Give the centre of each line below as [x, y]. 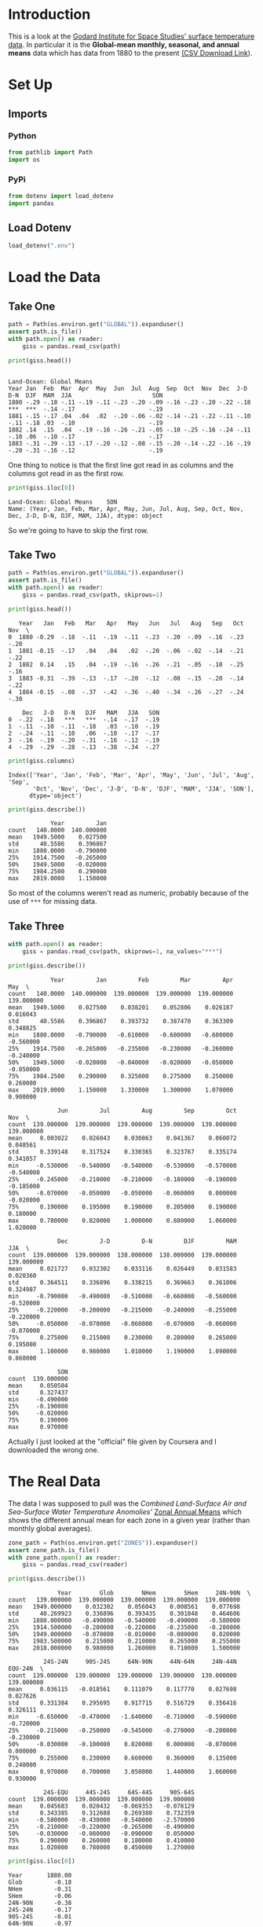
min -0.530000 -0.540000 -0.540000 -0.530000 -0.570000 [122, 1165]
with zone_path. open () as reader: [65, 1558]
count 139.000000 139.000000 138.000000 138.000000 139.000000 [122, 1255]
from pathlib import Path [50, 152]
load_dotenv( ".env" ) [42, 246]
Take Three [37, 926]
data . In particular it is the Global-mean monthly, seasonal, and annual [124, 44]
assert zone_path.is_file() [54, 1550]
